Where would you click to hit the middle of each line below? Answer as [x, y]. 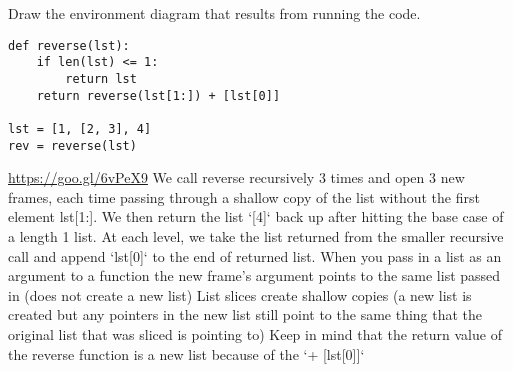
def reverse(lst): [69, 45]
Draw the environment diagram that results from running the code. [214, 13]
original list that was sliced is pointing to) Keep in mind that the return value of [255, 333]
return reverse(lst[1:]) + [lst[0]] [158, 95]
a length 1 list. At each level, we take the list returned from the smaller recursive [256, 235]
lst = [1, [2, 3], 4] [80, 128]
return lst [101, 78]
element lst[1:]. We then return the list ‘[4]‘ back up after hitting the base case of [256, 216]
